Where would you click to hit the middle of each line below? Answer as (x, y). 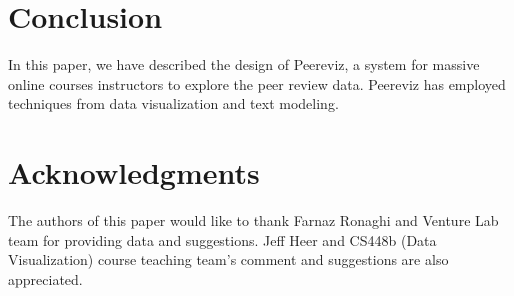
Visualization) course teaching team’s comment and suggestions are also (228, 259)
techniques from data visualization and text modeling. (173, 103)
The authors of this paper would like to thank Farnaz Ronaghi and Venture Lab (253, 220)
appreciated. (45, 278)
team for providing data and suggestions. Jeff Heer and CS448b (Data (222, 239)
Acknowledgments (134, 172)
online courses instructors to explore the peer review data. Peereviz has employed (257, 83)
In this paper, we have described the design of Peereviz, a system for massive (244, 64)
